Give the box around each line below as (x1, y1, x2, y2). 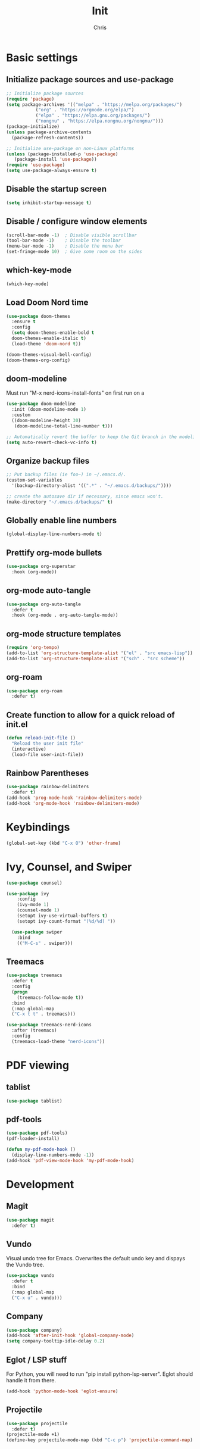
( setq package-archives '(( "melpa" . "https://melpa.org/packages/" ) (6, 101, 183, 108)
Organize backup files (6, 455, 90, 466)
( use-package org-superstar (6, 564, 76, 570)
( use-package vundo (6, 1273, 55, 1279)
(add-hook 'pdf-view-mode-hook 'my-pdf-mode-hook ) (6, 1157, 135, 1163)
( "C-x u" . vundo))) (11, 1295, 62, 1301)
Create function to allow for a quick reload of (6, 710, 175, 720)
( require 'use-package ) (6, 162, 65, 168)
